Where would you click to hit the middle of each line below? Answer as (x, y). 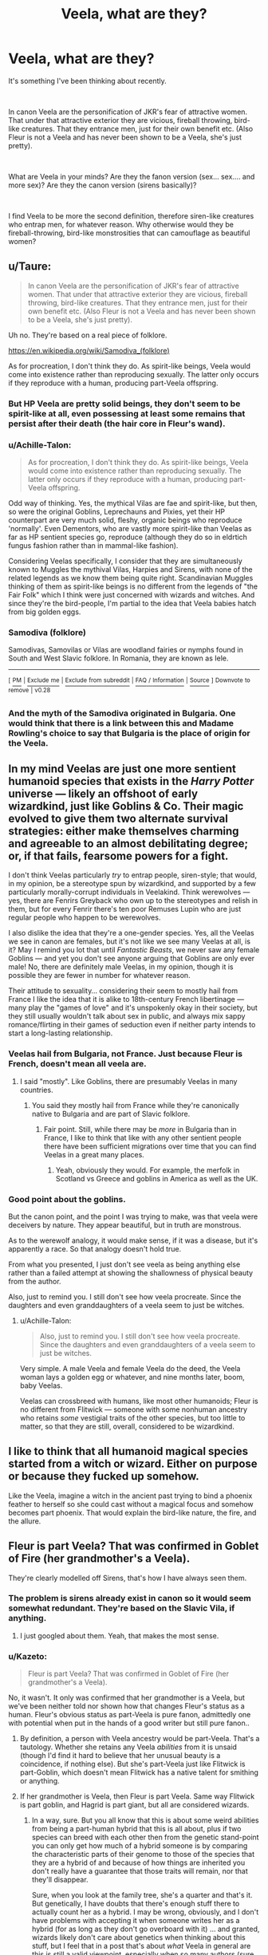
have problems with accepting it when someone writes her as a (136, 1921)
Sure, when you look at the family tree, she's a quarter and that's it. (142, 1895)
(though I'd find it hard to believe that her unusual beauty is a (120, 1756)
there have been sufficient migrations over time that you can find (150, 1146)
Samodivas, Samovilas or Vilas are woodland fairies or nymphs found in (126, 650)
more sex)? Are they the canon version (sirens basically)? (102, 185)
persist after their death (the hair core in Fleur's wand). (117, 424)
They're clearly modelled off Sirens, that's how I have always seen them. (128, 1578)
